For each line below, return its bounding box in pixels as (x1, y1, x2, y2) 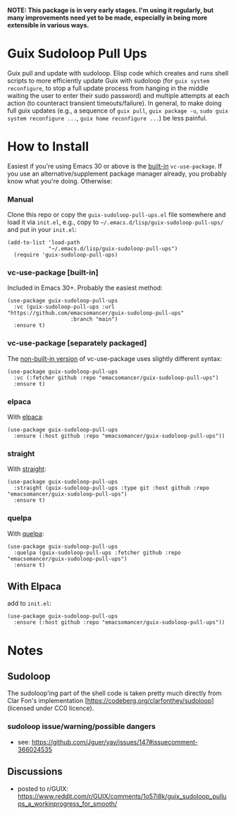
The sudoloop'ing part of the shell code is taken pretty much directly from (7, 689, 222, 697)
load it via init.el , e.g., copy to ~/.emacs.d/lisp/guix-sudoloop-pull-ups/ (7, 218, 224, 226)
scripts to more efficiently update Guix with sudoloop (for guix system (7, 76, 210, 85)
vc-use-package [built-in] (7, 268, 99, 278)
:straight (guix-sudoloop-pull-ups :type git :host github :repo (13, 484, 210, 492)
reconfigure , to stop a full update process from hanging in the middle (7, 84, 209, 92)
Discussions (7, 766, 63, 778)
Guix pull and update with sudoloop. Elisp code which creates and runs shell (7, 68, 229, 77)
